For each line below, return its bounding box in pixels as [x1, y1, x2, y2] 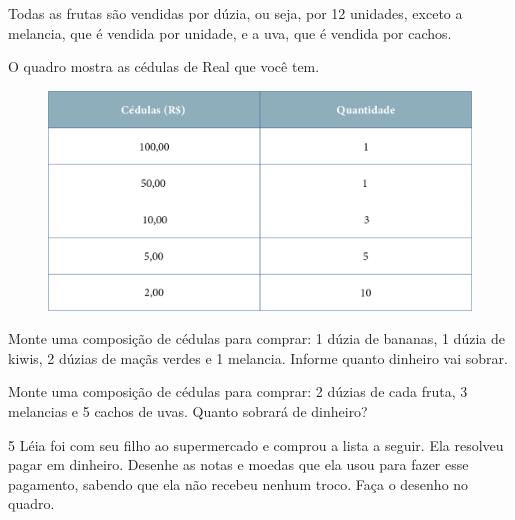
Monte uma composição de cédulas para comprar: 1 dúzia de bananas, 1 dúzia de [8, 328, 505, 349]
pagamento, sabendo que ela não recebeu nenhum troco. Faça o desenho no [8, 473, 469, 494]
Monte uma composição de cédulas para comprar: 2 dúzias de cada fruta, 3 [8, 381, 468, 402]
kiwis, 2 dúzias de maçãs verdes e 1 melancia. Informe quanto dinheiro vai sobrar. [8, 347, 508, 368]
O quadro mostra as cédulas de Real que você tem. [8, 56, 320, 77]
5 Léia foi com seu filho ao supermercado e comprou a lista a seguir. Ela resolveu [8, 434, 504, 455]
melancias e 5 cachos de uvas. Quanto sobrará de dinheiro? [8, 401, 368, 422]
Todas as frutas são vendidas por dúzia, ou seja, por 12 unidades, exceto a [8, 3, 463, 23]
